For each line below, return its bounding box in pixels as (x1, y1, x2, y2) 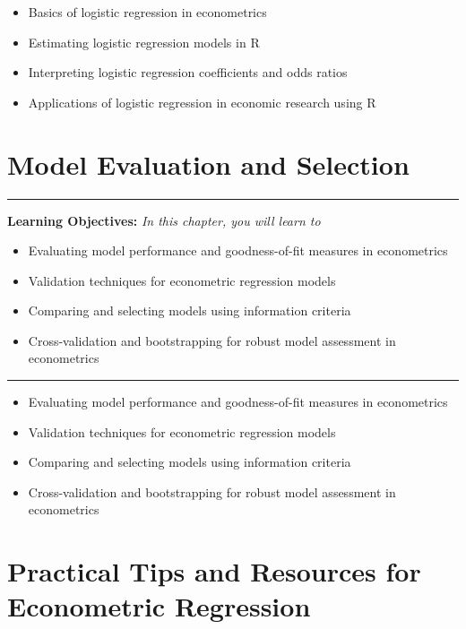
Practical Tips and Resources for (7, 553, 421, 590)
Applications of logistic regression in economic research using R (28, 92, 376, 111)
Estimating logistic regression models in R (28, 32, 260, 51)
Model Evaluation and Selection (7, 145, 410, 182)
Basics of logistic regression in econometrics (28, 3, 267, 21)
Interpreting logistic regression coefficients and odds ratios (28, 63, 348, 82)
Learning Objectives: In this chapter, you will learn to (7, 211, 321, 229)
